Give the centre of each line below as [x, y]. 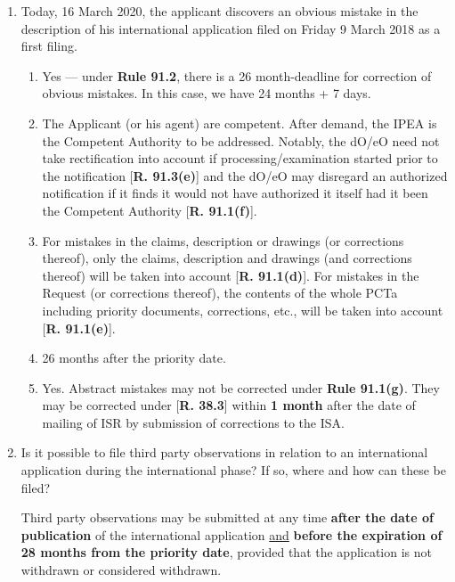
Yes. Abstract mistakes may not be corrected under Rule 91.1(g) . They [241, 387]
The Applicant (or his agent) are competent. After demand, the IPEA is [240, 123]
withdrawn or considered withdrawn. [121, 570]
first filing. [49, 46]
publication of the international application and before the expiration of [232, 534]
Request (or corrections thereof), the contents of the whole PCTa [220, 293]
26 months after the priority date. [134, 358]
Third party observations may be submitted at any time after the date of [227, 517]
